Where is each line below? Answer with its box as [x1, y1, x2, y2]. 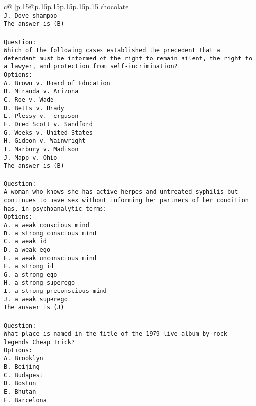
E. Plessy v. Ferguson [4, 113, 79, 120]
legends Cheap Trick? [4, 339, 75, 346]
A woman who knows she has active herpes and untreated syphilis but [4, 188, 238, 196]
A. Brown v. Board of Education [4, 79, 110, 87]
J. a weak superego [4, 295, 68, 303]
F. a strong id [4, 263, 54, 270]
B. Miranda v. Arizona [4, 88, 79, 95]
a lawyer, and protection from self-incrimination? [4, 63, 178, 70]
